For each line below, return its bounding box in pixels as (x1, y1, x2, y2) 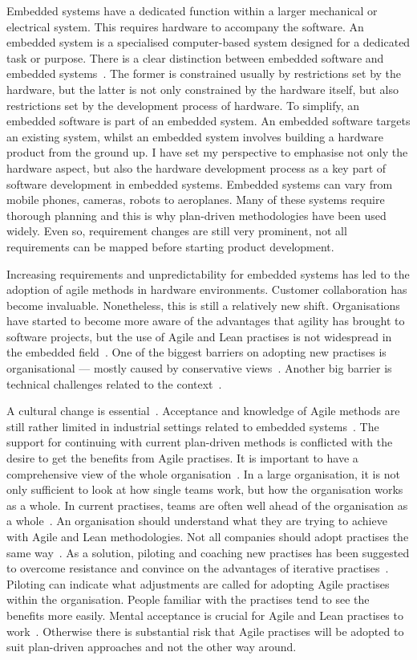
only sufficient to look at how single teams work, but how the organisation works (6, 481, 403, 498)
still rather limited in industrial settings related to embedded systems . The (6, 418, 379, 434)
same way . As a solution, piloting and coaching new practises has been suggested (6, 544, 410, 560)
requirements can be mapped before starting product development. (6, 238, 334, 255)
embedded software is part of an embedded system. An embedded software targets (6, 112, 411, 129)
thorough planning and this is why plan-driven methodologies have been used (6, 206, 387, 223)
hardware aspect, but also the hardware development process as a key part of (6, 159, 387, 176)
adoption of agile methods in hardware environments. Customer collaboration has (6, 281, 407, 298)
